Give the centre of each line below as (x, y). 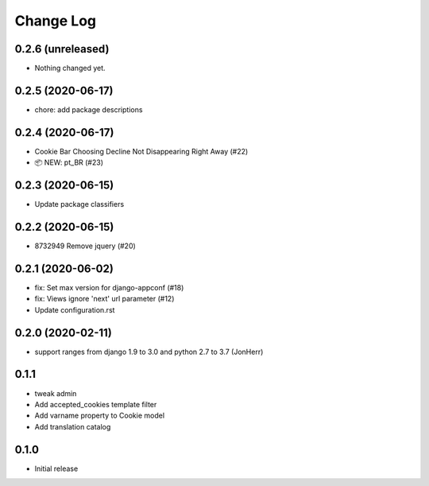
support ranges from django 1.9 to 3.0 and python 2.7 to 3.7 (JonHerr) (149, 352)
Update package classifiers (79, 204)
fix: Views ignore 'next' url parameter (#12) (104, 299)
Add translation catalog (73, 426)
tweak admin (56, 393)
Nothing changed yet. (70, 68)
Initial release (56, 469)
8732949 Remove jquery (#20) (85, 246)
